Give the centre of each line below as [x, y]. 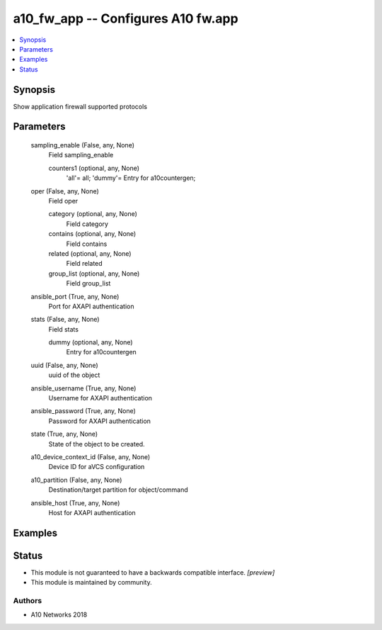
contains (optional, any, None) [92, 234]
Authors [28, 601]
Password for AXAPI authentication [100, 421]
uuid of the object [74, 375]
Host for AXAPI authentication [92, 512]
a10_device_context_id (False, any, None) [91, 456]
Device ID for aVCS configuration [97, 467]
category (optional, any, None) [93, 214]
